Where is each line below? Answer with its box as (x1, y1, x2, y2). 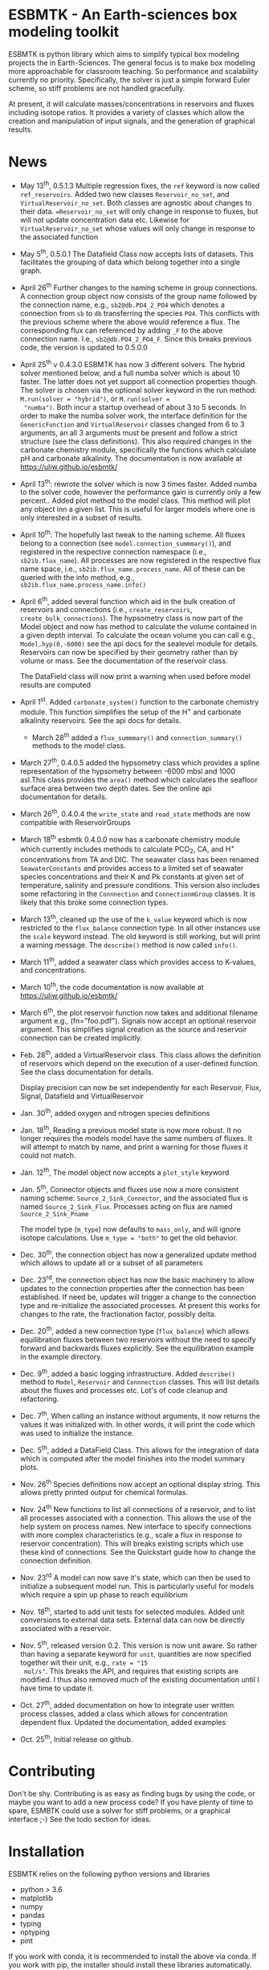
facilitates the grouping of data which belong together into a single (19, 257, 241, 267)
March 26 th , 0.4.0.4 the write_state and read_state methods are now (19, 807, 251, 819)
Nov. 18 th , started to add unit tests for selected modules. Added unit (19, 1605, 245, 1616)
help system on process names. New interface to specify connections (19, 1522, 251, 1531)
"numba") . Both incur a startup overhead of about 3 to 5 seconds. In (23, 402, 247, 411)
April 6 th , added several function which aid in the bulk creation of (19, 595, 235, 606)
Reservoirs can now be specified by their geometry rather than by (19, 648, 238, 657)
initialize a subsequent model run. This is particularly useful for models (19, 1581, 255, 1591)
